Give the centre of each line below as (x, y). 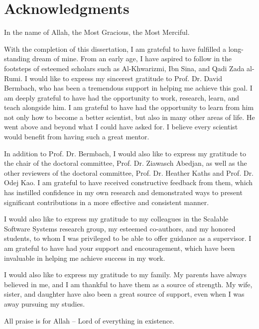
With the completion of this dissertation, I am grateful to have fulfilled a (115, 49)
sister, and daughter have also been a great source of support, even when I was (124, 294)
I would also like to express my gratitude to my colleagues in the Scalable (116, 219)
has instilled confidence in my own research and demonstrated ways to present (123, 192)
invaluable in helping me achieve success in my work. (85, 258)
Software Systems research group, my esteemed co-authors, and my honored (120, 228)
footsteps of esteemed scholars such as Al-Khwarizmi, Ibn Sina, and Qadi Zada (124, 68)
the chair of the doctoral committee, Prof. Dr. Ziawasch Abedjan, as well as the (126, 163)
